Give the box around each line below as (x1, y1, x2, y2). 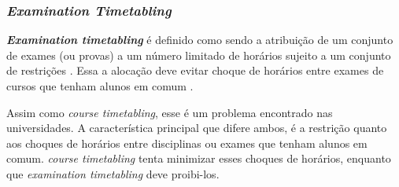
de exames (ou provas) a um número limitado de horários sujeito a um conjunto (6, 46, 391, 63)
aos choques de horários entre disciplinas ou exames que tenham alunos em (6, 134, 368, 151)
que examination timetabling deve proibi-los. (6, 165, 220, 181)
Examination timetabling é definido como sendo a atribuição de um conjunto (6, 31, 393, 48)
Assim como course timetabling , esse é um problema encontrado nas (6, 104, 333, 120)
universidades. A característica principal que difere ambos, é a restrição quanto (6, 119, 387, 136)
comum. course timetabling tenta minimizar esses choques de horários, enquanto (6, 150, 391, 167)
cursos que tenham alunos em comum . (6, 78, 194, 93)
